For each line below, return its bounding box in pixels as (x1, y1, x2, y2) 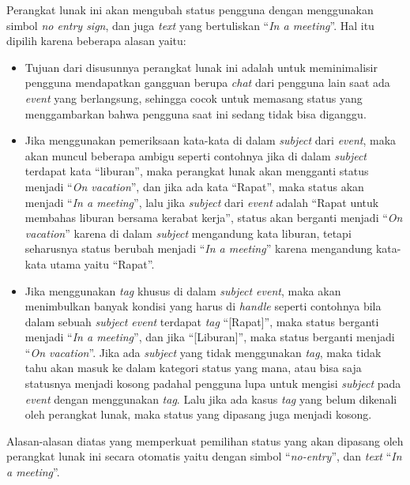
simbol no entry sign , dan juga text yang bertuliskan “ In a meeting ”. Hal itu (6, 17, 374, 33)
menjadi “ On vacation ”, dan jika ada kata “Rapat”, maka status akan (24, 178, 364, 194)
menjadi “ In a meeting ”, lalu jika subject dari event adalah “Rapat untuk (24, 194, 379, 210)
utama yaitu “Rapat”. (50, 255, 155, 272)
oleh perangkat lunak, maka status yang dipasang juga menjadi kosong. (24, 406, 372, 423)
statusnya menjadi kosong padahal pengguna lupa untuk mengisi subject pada (24, 375, 401, 392)
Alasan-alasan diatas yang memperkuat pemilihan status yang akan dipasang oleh (6, 432, 404, 449)
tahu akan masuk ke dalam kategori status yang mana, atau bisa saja (24, 359, 362, 376)
